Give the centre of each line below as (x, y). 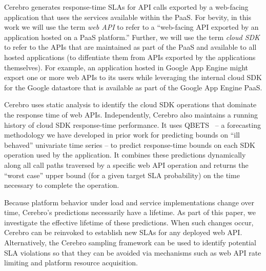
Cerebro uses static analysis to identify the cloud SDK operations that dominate (130, 104)
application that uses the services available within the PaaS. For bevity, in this (128, 17)
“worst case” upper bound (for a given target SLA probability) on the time (122, 175)
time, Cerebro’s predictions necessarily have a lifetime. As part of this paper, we (130, 212)
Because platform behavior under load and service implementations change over (129, 202)
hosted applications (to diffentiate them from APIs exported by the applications (130, 57)
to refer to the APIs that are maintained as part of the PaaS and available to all (130, 47)
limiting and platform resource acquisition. (71, 263)
